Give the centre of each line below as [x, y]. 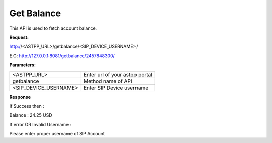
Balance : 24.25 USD [31, 115]
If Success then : [27, 106]
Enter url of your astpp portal [118, 74]
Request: [19, 37]
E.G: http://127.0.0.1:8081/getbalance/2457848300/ [62, 56]
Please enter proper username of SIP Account [57, 134]
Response [20, 97]
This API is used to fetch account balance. [53, 28]
